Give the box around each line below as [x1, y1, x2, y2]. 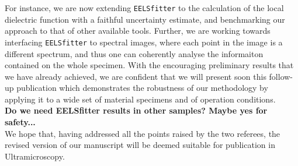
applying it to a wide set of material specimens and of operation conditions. [5, 93, 276, 105]
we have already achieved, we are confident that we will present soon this [5, 70, 266, 82]
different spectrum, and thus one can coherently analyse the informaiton [5, 47, 264, 59]
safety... [5, 116, 36, 128]
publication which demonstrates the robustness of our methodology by [16, 82, 268, 94]
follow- [269, 70, 293, 82]
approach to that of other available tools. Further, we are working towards [5, 24, 271, 37]
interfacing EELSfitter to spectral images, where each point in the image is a [5, 36, 283, 48]
